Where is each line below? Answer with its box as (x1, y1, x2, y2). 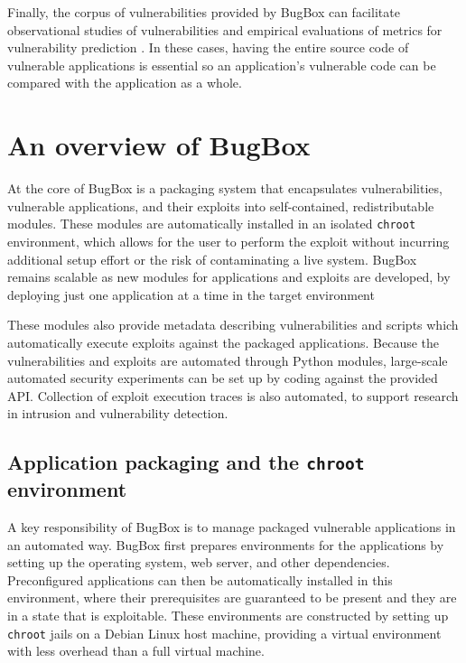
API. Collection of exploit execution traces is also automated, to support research (7, 386, 459, 405)
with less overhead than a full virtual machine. (7, 641, 265, 660)
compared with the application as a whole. (7, 73, 242, 92)
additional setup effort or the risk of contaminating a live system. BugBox (7, 249, 417, 268)
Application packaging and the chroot (7, 448, 365, 476)
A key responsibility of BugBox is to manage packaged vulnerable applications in (7, 518, 456, 537)
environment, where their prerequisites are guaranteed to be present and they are (7, 588, 457, 607)
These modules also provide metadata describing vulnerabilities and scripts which (7, 315, 459, 334)
